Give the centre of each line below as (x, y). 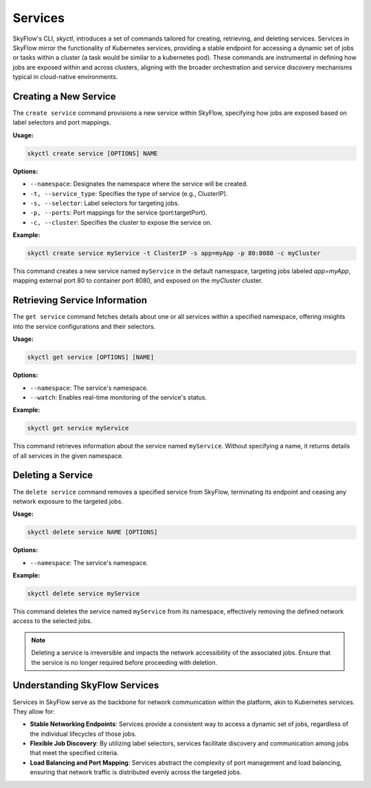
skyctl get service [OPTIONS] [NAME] (91, 357)
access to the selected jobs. (53, 621)
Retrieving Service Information (80, 300)
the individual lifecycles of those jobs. (83, 734)
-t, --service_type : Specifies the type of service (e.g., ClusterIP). (129, 193)
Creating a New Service (64, 96)
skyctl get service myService (78, 428)
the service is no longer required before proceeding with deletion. (124, 662)
